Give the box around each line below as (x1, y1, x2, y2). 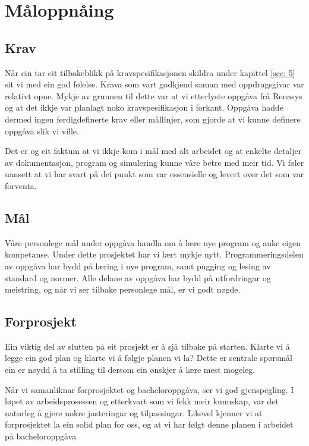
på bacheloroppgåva (5, 430, 77, 442)
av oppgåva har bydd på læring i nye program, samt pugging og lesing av (5, 259, 271, 272)
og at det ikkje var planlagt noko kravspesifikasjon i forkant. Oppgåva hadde (5, 101, 284, 114)
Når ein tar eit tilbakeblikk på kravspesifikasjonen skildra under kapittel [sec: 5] (5, 66, 295, 78)
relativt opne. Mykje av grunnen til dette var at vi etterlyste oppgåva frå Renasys (5, 89, 302, 102)
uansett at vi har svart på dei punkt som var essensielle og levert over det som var (5, 168, 304, 180)
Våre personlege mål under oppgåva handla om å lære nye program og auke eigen (5, 236, 301, 249)
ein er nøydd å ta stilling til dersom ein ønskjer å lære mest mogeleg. (5, 363, 256, 376)
